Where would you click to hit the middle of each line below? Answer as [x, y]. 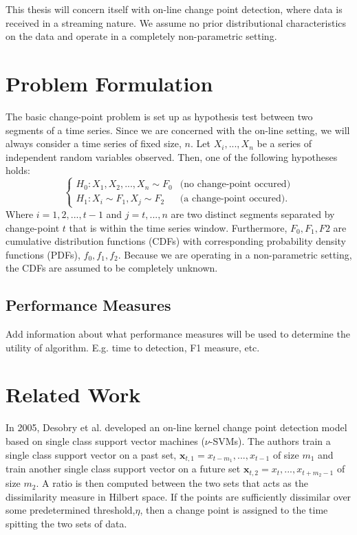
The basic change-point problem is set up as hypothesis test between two [159, 116]
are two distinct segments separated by [253, 214]
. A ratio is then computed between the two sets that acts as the [172, 483]
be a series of [284, 143]
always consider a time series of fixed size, [94, 143]
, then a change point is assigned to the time [234, 510]
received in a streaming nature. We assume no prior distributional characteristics [176, 22]
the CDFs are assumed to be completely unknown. [112, 268]
